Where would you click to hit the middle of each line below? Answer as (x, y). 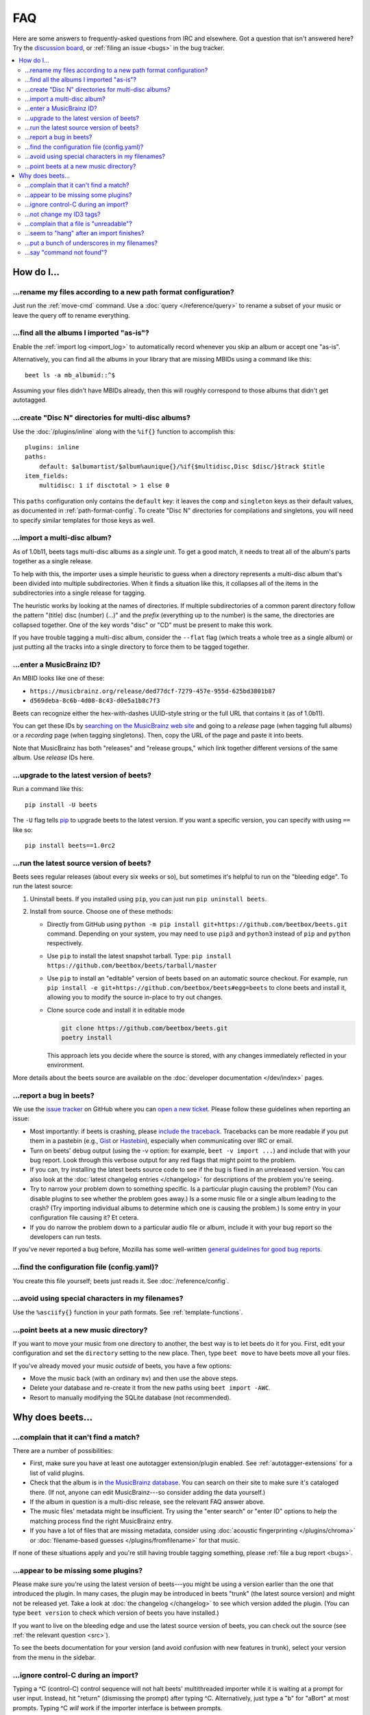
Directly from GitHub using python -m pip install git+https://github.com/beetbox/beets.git (197, 924)
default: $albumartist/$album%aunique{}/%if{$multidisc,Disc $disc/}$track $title (182, 466)
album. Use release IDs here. (53, 757)
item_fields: (47, 476)
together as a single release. (53, 561)
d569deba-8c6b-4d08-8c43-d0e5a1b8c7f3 (95, 701)
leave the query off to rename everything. (71, 315)
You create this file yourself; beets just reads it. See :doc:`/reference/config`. (121, 1281)
